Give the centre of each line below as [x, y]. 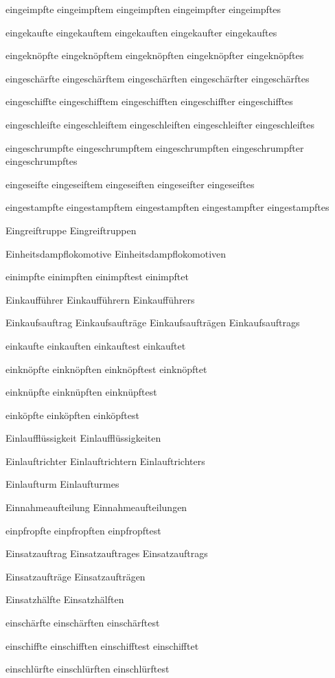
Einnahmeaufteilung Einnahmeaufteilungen [96, 507]
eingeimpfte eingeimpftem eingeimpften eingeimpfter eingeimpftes [143, 9]
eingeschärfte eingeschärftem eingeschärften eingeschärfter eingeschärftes [158, 78]
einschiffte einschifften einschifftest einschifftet [102, 645]
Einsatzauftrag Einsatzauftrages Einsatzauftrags [107, 553]
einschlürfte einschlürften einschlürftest [88, 669]
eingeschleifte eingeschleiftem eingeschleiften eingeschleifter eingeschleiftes [160, 124]
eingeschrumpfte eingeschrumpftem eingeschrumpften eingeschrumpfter [155, 147]
